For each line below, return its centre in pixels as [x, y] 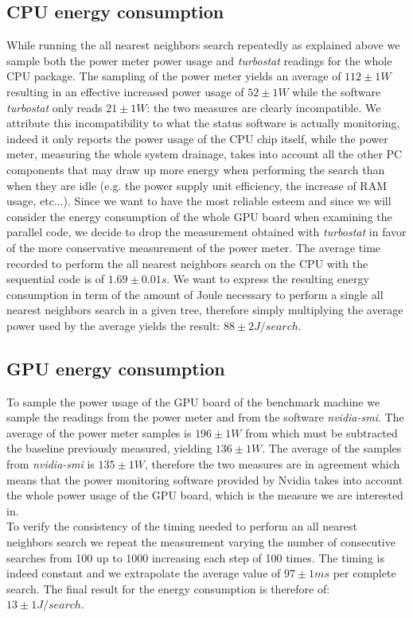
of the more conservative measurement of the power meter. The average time [194, 247]
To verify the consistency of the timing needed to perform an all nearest [182, 526]
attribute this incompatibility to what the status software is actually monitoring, [203, 123]
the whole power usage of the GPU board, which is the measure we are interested [205, 495]
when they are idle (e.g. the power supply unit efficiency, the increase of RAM [197, 185]
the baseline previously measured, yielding [109, 448]
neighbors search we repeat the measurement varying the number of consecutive [201, 542]
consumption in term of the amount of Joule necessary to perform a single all [195, 294]
